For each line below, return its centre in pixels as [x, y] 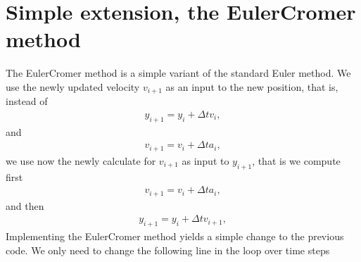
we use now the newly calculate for [81, 160]
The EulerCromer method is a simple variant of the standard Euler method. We [178, 73]
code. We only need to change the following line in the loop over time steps [168, 250]
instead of [27, 101]
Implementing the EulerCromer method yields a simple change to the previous [175, 236]
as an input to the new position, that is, [252, 86]
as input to [205, 160]
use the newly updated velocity [73, 86]
